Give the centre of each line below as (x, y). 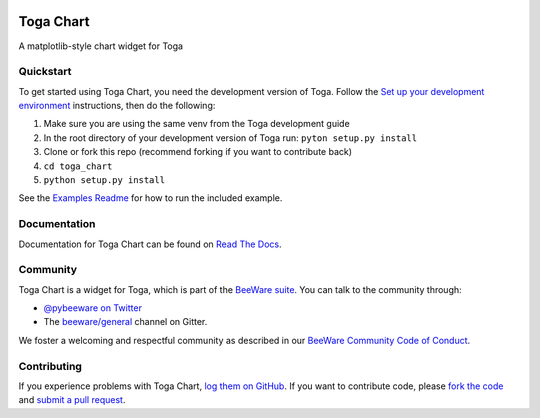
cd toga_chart (78, 166)
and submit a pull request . (72, 400)
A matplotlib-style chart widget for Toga (101, 46)
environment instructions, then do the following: (117, 106)
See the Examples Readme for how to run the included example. (150, 198)
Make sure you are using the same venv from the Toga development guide (196, 124)
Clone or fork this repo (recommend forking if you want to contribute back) (198, 152)
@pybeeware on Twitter (92, 308)
